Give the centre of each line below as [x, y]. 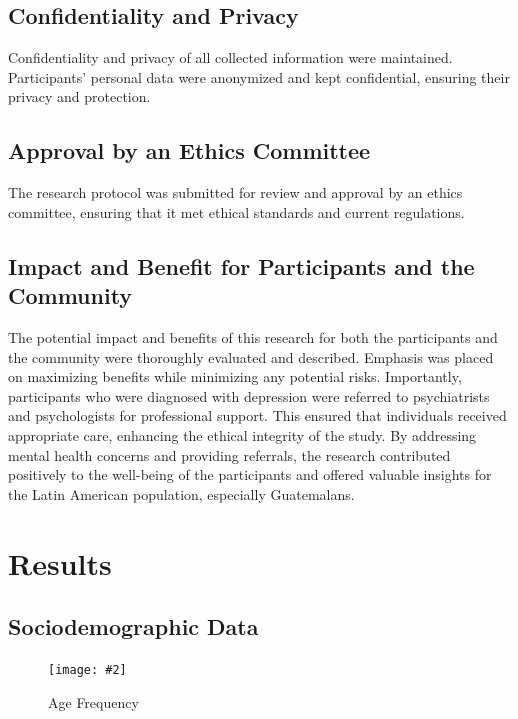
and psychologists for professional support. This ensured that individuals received [257, 415]
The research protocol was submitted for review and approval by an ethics [235, 192]
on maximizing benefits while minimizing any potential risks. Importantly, [235, 376]
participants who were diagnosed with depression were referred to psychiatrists [249, 395]
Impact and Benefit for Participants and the [241, 265]
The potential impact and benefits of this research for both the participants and [253, 336]
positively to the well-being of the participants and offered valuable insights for [250, 474]
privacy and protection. [79, 96]
